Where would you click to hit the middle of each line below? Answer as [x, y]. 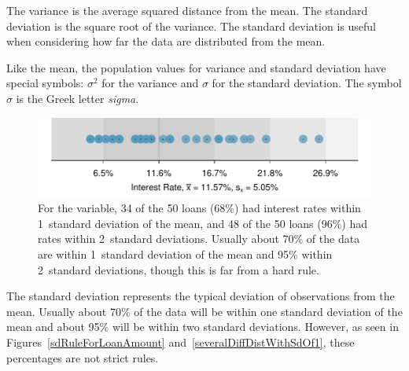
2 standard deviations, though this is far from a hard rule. [179, 269]
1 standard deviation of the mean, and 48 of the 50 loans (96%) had [203, 223]
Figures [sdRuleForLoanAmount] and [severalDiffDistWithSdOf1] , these [181, 342]
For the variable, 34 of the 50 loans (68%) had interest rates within [199, 208]
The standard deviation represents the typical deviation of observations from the [201, 296]
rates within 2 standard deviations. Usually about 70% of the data [199, 239]
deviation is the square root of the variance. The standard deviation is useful [191, 26]
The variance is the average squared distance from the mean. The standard [187, 10]
